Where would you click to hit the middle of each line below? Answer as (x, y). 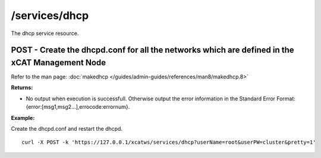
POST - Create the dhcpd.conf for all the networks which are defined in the (152, 50)
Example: (23, 118)
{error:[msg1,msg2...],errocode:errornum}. (78, 107)
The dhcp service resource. (45, 33)
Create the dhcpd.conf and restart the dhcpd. (67, 129)
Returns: (22, 88)
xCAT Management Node (59, 62)
